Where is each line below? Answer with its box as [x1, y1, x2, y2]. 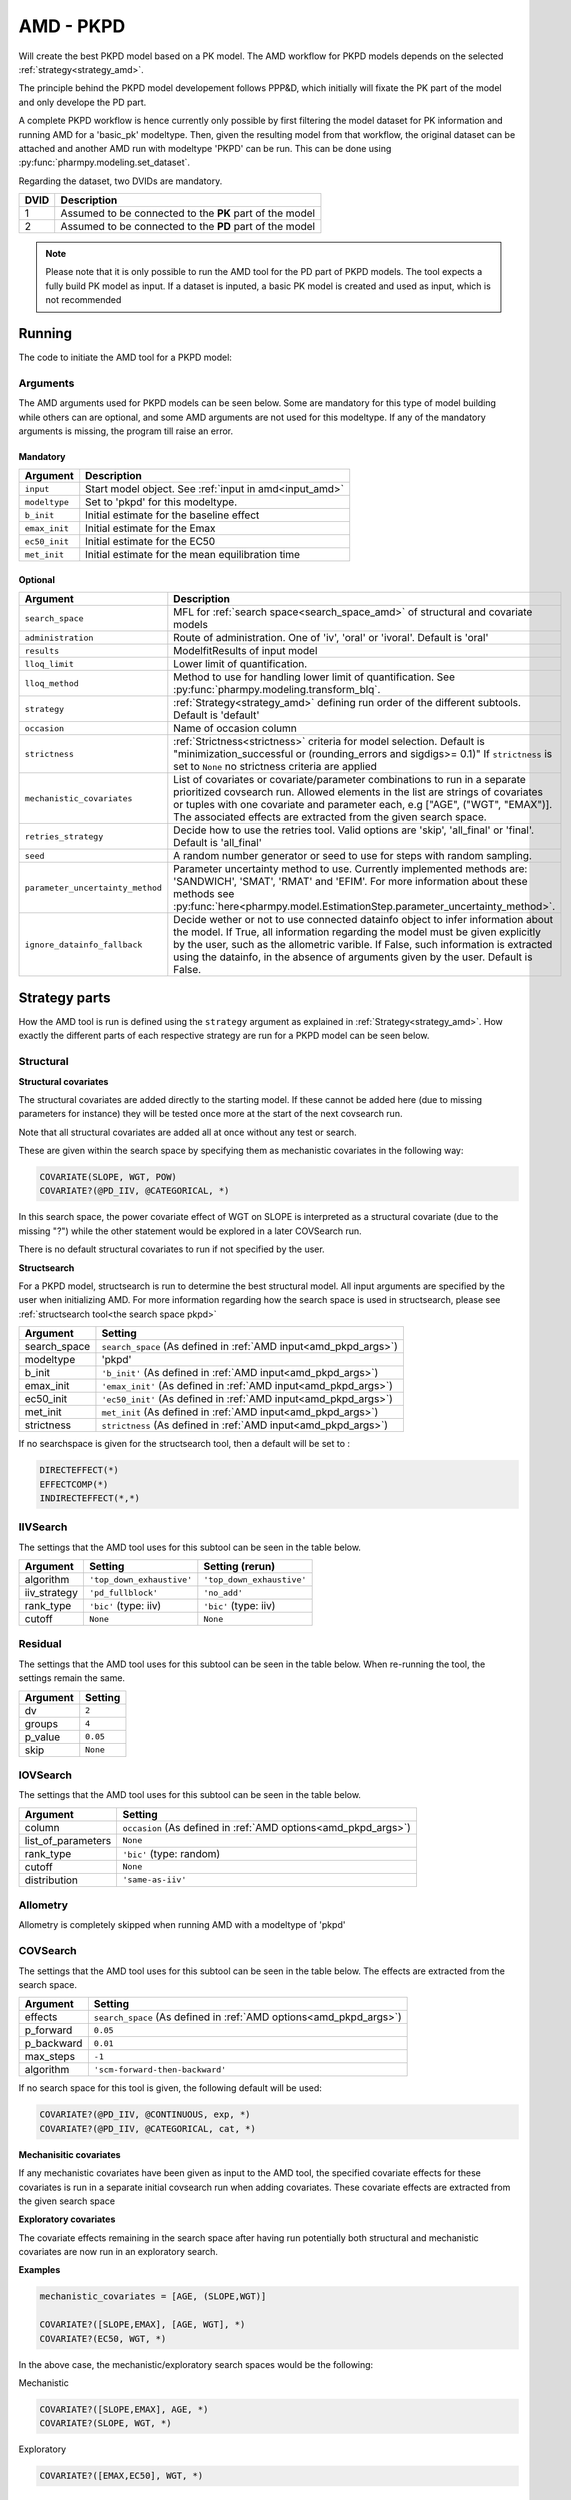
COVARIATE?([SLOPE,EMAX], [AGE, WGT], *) [39, 2319, 246, 2330]
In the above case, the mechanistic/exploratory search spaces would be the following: [18, 2358, 374, 2370]
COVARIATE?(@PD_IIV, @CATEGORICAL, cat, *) [39, 2123, 257, 2134]
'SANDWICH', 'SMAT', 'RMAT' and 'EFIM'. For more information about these [173, 875, 528, 889]
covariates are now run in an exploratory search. [18, 2246, 219, 2258]
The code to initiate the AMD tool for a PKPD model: [18, 351, 232, 364]
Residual [18, 1637, 62, 1651]
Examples [18, 2264, 61, 2276]
